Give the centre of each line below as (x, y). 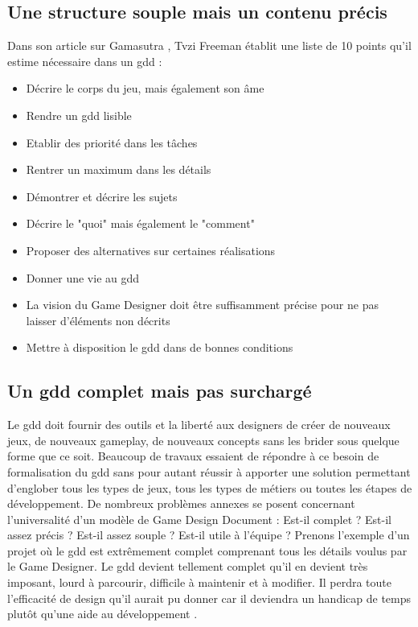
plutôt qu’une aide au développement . (102, 614)
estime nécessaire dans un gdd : (85, 61)
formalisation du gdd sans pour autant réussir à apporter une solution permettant (209, 471)
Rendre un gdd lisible (79, 115)
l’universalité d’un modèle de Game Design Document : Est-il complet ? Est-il (199, 519)
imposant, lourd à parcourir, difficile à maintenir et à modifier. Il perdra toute (199, 582)
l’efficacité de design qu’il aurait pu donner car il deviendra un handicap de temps (209, 598)
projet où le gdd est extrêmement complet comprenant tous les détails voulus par (207, 550)
